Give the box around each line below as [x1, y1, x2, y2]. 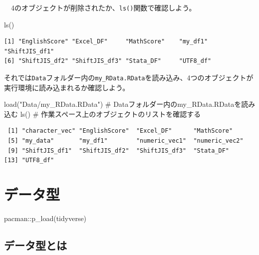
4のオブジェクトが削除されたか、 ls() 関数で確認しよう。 [10, 2, 196, 12]
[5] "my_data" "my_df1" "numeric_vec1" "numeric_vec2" [7, 137, 244, 145]
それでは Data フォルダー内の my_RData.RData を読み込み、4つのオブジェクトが [4, 72, 254, 83]
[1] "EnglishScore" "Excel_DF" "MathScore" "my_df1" [4, 38, 208, 45]
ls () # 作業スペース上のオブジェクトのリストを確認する [20, 108, 201, 119]
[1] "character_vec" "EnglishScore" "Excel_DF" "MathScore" [7, 127, 233, 135]
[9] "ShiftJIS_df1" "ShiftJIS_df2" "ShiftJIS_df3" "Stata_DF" [7, 147, 230, 154]
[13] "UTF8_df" [4, 157, 54, 164]
